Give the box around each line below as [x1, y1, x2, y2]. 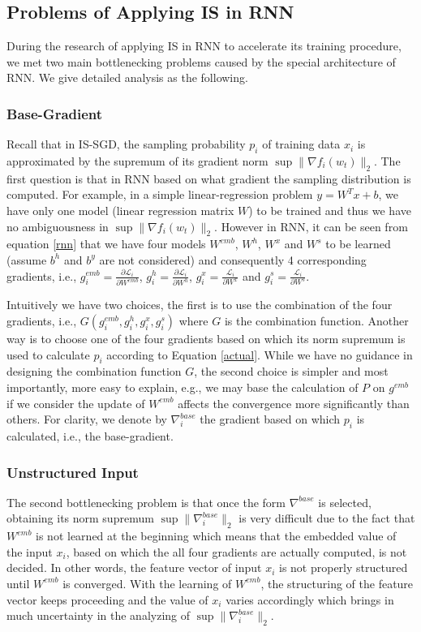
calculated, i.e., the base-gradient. [6, 428, 174, 444]
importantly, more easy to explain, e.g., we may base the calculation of [6, 379, 359, 396]
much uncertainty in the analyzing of [6, 607, 191, 624]
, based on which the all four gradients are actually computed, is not [66, 543, 407, 560]
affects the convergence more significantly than [178, 394, 410, 411]
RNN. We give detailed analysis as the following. [6, 69, 248, 86]
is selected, [318, 493, 372, 510]
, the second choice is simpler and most [194, 363, 389, 380]
